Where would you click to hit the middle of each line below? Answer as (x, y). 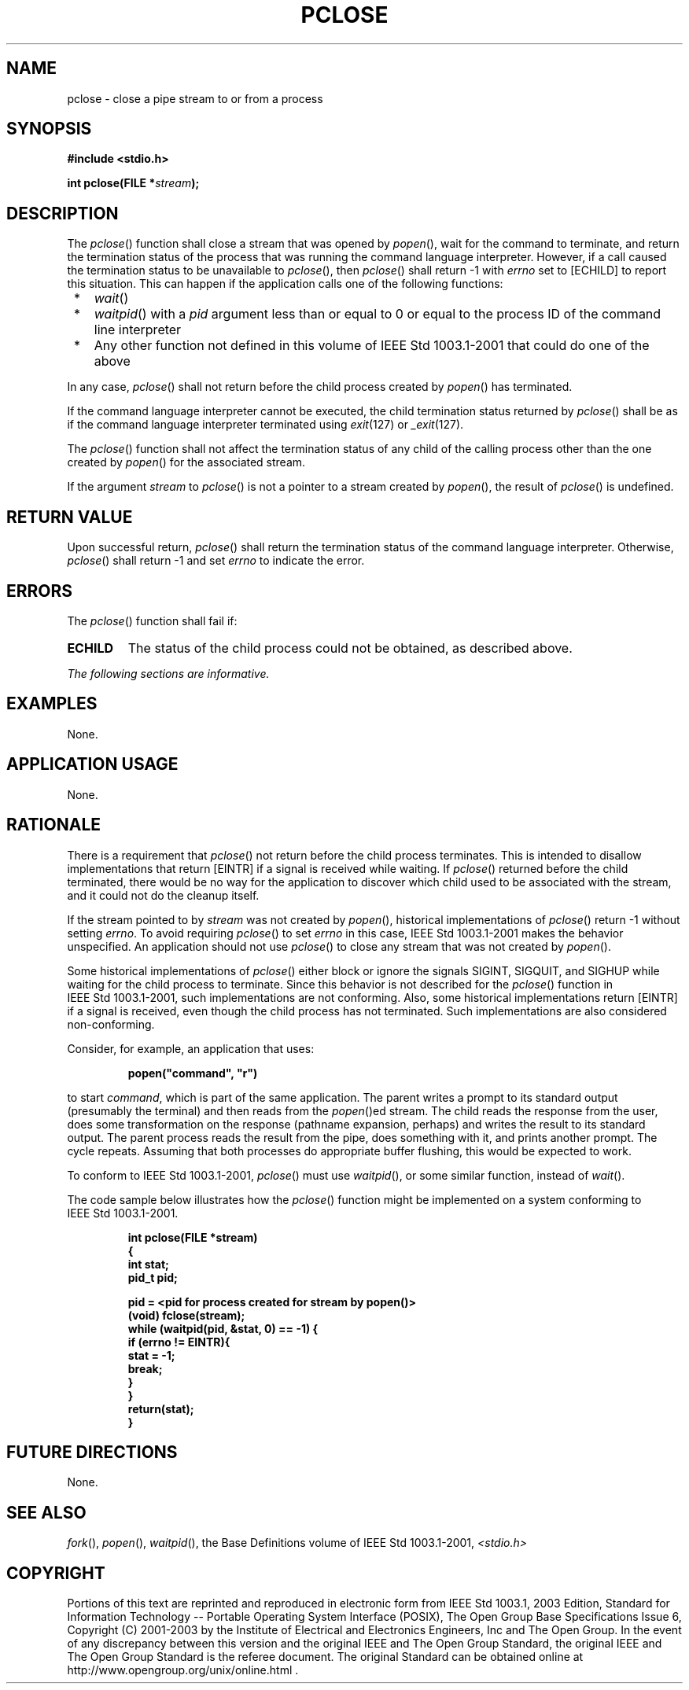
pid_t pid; (153, 1277)
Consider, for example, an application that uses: (191, 1048)
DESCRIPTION (63, 213)
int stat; (148, 1264)
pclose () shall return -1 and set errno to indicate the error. (216, 561)
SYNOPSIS (49, 129)
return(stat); (161, 1408)
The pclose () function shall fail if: (152, 620)
